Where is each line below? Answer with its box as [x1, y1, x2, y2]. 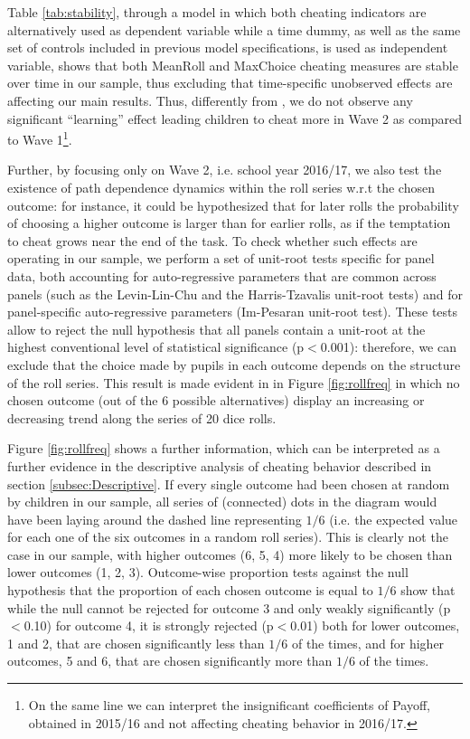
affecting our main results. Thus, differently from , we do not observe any [7, 90, 413, 109]
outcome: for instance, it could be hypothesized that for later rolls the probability [7, 195, 459, 214]
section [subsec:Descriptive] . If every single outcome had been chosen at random [7, 474, 450, 493]
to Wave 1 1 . [7, 128, 72, 148]
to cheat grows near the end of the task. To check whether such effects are [7, 231, 418, 250]
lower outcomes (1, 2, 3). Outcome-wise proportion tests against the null [7, 563, 409, 582]
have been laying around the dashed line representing [7, 509, 302, 528]
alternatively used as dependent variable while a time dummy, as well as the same [7, 20, 461, 39]
